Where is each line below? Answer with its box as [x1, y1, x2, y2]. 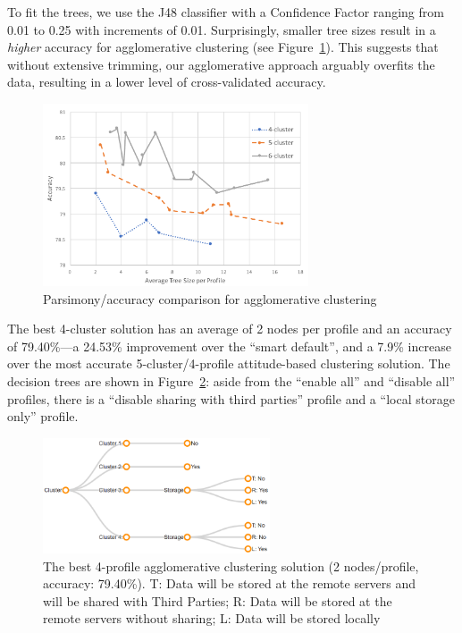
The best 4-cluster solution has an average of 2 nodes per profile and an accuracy [7, 319, 452, 338]
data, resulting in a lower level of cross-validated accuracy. [7, 72, 326, 91]
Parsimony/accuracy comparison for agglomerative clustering [43, 289, 377, 308]
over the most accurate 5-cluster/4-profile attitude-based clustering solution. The [7, 354, 450, 373]
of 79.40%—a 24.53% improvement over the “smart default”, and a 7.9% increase [7, 336, 451, 355]
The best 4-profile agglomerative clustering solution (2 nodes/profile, [43, 556, 419, 575]
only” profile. [7, 407, 79, 426]
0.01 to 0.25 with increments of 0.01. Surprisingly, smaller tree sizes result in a [7, 20, 436, 38]
